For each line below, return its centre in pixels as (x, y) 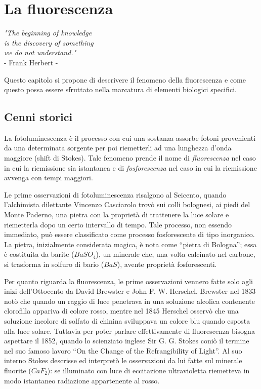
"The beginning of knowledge (48, 33)
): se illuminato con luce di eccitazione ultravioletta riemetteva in (148, 370)
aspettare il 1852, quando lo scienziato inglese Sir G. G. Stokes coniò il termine (127, 341)
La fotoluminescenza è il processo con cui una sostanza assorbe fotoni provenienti (130, 138)
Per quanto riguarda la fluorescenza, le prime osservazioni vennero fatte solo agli (128, 281)
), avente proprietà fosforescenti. (167, 264)
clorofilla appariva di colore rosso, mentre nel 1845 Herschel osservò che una (121, 311)
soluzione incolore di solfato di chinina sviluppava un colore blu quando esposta (127, 320)
